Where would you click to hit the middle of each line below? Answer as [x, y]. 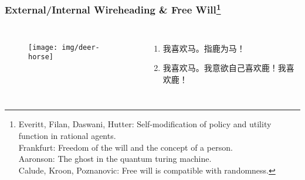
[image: [43, 47]
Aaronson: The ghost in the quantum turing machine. [115, 159]
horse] [41, 57]
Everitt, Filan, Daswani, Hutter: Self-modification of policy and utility [145, 124]
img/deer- [81, 47]
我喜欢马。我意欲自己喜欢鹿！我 [224, 68]
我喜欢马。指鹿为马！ [204, 48]
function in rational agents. [67, 136]
